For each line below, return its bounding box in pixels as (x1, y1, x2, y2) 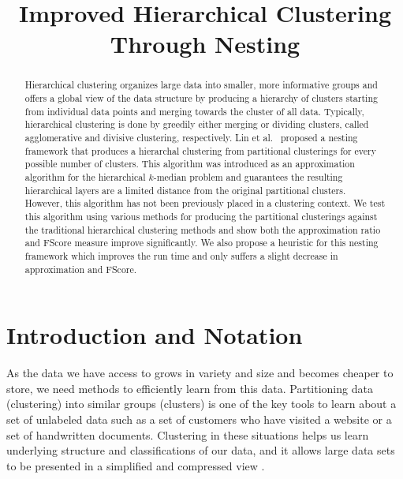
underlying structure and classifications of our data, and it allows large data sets (6, 442, 395, 458)
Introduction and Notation (6, 319, 303, 351)
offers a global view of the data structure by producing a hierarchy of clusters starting (24, 92, 378, 105)
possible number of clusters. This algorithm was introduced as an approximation (24, 157, 355, 170)
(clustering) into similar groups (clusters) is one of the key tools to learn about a (6, 395, 397, 412)
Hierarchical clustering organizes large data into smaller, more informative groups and (24, 78, 378, 92)
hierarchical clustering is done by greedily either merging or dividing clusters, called (24, 118, 369, 131)
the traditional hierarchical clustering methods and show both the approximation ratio (24, 223, 381, 236)
